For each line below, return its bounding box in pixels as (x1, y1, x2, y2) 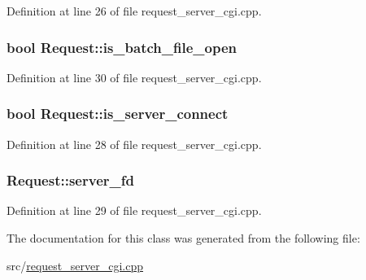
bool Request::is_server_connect (7, 103, 229, 124)
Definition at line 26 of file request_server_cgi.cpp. (7, 2, 262, 19)
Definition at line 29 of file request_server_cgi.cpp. (7, 202, 262, 219)
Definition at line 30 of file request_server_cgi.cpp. (7, 68, 262, 85)
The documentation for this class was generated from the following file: (7, 230, 360, 247)
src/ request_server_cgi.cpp (7, 256, 143, 273)
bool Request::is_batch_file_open (7, 37, 237, 57)
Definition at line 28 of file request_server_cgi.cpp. (7, 135, 262, 152)
